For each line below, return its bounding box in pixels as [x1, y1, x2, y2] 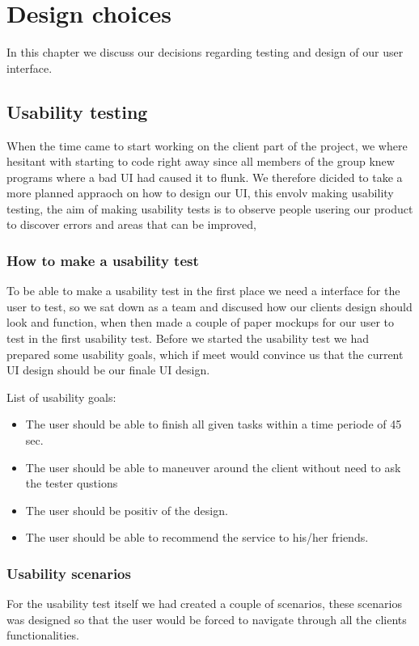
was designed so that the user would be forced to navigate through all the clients [6, 610, 407, 627]
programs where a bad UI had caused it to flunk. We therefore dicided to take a [6, 168, 403, 185]
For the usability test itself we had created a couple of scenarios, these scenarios [6, 595, 402, 612]
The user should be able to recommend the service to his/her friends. [25, 529, 369, 546]
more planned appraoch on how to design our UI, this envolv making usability [6, 184, 394, 201]
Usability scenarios [6, 563, 131, 583]
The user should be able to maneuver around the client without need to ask [25, 458, 401, 475]
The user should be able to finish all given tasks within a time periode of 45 [25, 416, 402, 433]
